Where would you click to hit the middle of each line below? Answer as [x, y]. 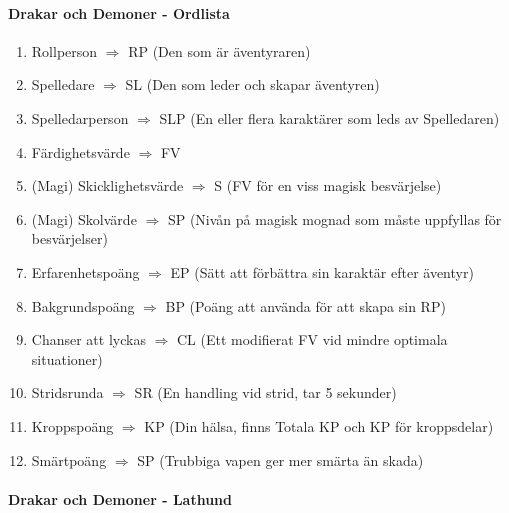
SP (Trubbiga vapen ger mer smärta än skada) [280, 459]
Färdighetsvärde [80, 151]
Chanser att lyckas [88, 339]
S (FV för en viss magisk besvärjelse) [328, 185]
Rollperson [64, 50]
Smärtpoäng [69, 459]
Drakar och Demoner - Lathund [120, 498]
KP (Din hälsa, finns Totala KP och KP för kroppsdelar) [319, 425]
